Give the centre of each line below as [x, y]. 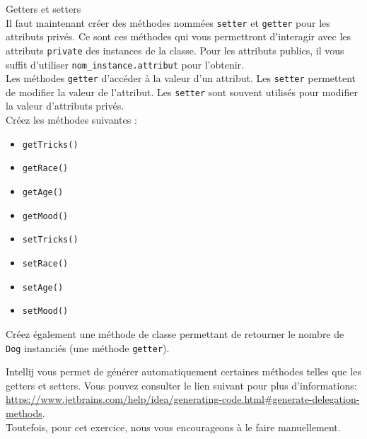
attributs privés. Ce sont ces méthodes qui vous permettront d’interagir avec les [179, 36]
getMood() [45, 216]
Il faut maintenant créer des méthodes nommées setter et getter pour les [168, 22]
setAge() [43, 287]
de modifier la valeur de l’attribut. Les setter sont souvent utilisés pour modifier [182, 92]
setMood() [45, 311]
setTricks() [50, 240]
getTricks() [50, 145]
